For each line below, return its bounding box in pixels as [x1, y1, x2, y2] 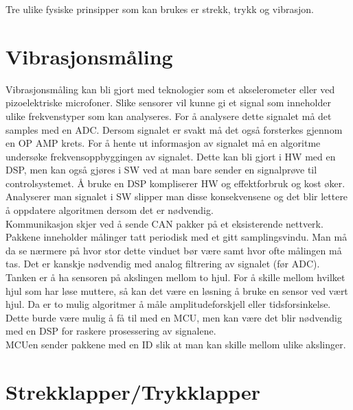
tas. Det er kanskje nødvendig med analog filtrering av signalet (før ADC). [5, 256, 320, 271]
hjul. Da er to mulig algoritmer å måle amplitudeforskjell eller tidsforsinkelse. [5, 297, 331, 311]
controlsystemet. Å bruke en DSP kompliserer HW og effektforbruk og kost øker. [5, 176, 345, 190]
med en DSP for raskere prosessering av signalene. [5, 324, 216, 338]
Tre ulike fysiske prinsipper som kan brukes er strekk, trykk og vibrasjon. [5, 2, 314, 16]
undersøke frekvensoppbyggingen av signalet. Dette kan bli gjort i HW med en [5, 149, 336, 163]
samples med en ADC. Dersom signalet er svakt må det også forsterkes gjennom [5, 122, 343, 136]
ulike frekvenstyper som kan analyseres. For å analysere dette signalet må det [5, 108, 332, 123]
